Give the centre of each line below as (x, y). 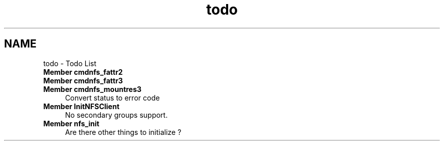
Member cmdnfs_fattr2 (83, 72)
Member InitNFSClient (81, 106)
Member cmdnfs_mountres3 (92, 89)
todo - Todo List (70, 63)
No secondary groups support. (116, 115)
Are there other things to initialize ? (123, 132)
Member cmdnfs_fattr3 (83, 80)
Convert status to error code (113, 98)
